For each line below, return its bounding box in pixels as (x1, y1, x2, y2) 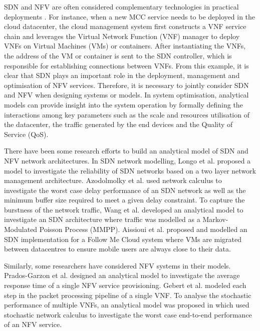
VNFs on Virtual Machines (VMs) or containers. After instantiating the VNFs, (4, 40, 246, 51)
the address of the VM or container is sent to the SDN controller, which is (4, 50, 232, 60)
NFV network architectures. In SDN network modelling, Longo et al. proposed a (4, 155, 251, 165)
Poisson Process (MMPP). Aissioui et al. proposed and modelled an (39, 224, 247, 234)
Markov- (202, 214, 228, 224)
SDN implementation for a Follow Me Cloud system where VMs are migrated (4, 233, 242, 244)
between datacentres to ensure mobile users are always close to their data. (4, 243, 231, 254)
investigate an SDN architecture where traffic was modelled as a (4, 214, 200, 224)
